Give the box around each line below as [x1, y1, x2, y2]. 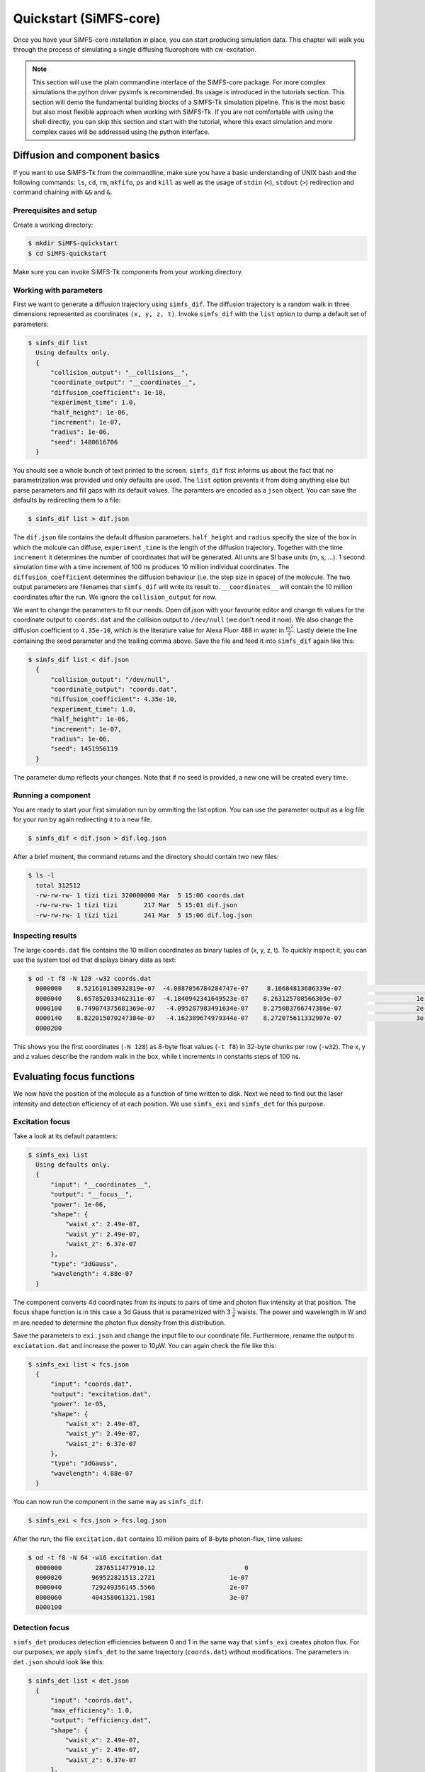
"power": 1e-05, [50, 1400, 107, 1408]
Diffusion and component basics [13, 150, 160, 162]
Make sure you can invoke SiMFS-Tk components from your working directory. [13, 267, 244, 276]
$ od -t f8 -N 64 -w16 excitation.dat [28, 1554, 163, 1562]
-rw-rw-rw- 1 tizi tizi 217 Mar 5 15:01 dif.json [35, 901, 237, 909]
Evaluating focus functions [13, 1071, 135, 1083]
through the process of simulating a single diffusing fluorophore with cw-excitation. [13, 45, 256, 53]
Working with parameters [13, 285, 103, 295]
